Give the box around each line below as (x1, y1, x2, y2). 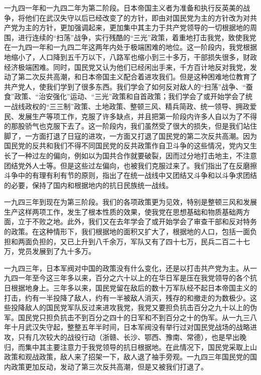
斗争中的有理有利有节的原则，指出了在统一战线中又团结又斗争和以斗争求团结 (4, 170, 257, 180)
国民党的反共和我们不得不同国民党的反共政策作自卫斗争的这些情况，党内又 (4, 140, 250, 151)
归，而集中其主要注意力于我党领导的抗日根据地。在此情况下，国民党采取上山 (4, 341, 257, 352)
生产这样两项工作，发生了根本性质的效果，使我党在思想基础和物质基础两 (4, 206, 243, 217)
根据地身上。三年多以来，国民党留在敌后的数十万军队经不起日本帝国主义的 (11, 283, 257, 293)
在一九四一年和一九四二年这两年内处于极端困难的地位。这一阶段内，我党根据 (4, 42, 257, 52)
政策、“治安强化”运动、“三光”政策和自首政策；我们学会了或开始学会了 (14, 91, 246, 102)
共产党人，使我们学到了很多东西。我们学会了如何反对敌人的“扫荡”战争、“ (4, 81, 246, 91)
